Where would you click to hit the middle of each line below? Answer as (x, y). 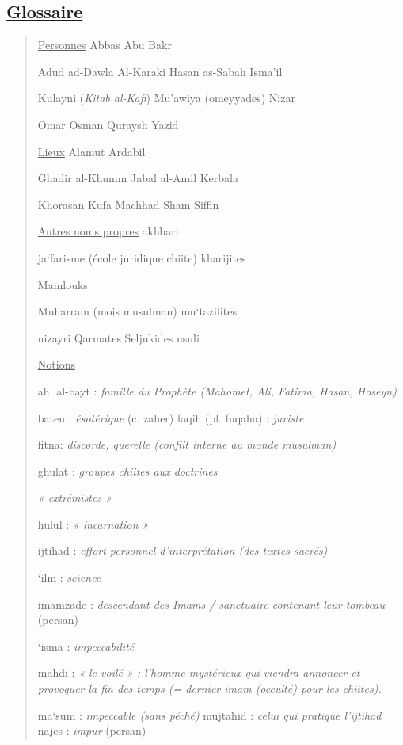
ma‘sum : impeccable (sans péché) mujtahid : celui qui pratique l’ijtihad (209, 714)
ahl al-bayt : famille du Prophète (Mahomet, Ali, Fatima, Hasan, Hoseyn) (217, 390)
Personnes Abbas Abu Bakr (105, 45)
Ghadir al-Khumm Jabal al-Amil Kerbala (138, 178)
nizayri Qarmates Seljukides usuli (118, 337)
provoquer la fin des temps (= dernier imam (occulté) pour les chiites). (209, 688)
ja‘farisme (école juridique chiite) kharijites (142, 257)
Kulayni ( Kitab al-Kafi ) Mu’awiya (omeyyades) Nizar (166, 98)
